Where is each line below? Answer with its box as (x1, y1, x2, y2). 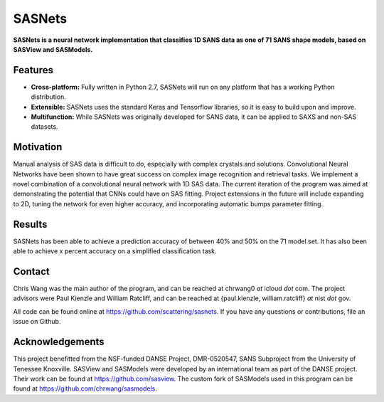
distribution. (31, 92, 67, 101)
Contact (13, 265, 50, 277)
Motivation (13, 141, 63, 153)
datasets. (31, 122, 58, 131)
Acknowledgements (13, 336, 105, 348)
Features (13, 64, 53, 76)
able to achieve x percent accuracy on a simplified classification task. (13, 247, 217, 255)
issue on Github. (13, 317, 61, 326)
